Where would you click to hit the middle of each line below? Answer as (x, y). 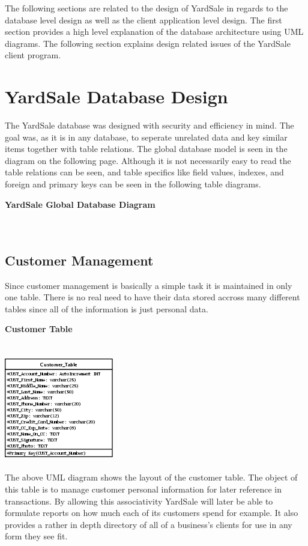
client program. (33, 55)
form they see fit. (36, 536)
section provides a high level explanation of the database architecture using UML (154, 32)
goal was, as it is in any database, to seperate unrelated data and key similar (146, 137)
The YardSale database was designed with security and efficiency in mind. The (149, 125)
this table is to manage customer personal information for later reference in (143, 489)
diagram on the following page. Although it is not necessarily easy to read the (148, 160)
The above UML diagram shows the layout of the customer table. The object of (151, 477)
